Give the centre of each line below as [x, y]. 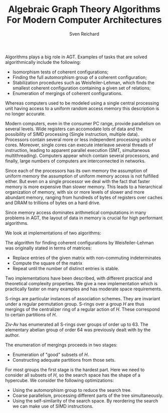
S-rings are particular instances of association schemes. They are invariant [83, 298]
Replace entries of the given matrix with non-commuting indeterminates [87, 258]
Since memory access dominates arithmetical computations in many [76, 212]
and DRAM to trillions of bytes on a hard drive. [53, 203]
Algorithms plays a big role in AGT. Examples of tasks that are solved [76, 57]
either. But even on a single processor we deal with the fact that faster [78, 181]
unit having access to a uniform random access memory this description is [82, 108]
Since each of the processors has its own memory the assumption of [76, 171]
